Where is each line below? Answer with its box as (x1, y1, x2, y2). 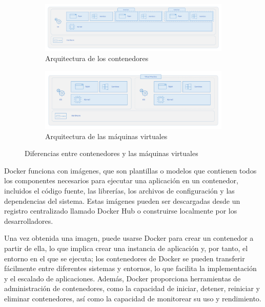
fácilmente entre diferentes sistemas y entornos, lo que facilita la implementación (4, 263, 257, 274)
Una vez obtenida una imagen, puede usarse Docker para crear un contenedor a (4, 233, 254, 243)
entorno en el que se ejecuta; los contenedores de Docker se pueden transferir (4, 253, 245, 263)
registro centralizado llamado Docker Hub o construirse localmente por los (4, 205, 237, 216)
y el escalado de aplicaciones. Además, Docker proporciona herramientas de (4, 273, 241, 283)
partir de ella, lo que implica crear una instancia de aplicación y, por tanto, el (4, 243, 248, 254)
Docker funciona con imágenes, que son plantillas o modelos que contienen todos (4, 165, 257, 176)
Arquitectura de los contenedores (45, 52, 149, 63)
